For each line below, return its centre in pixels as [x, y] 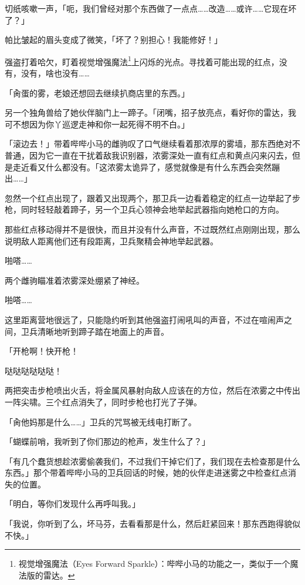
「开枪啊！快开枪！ [42, 351]
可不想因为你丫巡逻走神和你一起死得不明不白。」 [97, 124]
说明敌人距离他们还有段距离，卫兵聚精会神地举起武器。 [111, 241]
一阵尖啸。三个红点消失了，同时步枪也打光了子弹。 [103, 401]
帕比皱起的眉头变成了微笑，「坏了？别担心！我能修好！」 [113, 40]
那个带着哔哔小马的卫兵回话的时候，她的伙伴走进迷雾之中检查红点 [160, 473]
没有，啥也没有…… [55, 73]
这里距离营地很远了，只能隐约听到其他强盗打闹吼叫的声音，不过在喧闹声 [144, 319]
